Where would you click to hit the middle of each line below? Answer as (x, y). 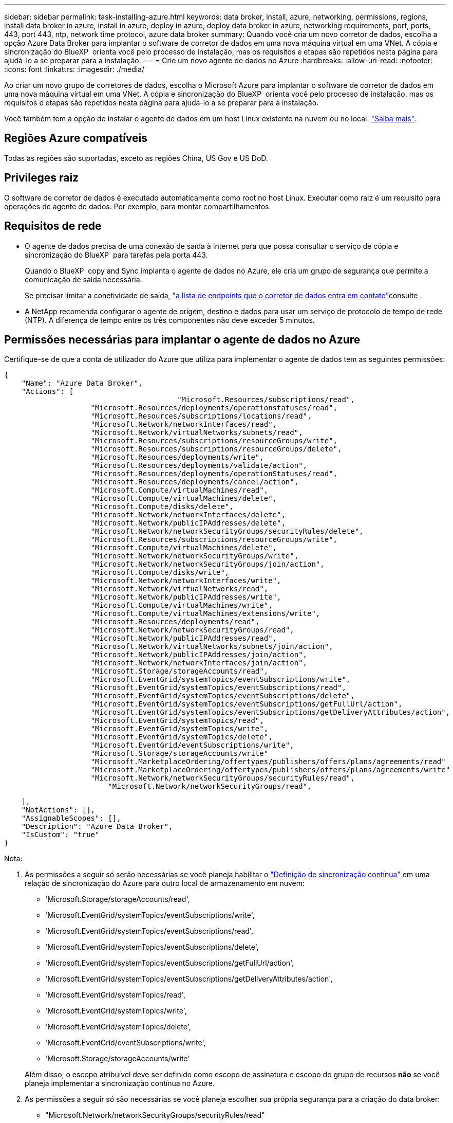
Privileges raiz (42, 178)
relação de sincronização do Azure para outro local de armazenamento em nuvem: (165, 883)
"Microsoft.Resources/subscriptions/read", (266, 400)
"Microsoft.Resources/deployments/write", (177, 457)
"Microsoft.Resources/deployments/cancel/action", (195, 482)
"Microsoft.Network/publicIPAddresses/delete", (188, 523)
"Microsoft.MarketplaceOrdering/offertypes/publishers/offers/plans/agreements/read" (268, 762)
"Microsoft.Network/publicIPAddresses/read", (184, 638)
